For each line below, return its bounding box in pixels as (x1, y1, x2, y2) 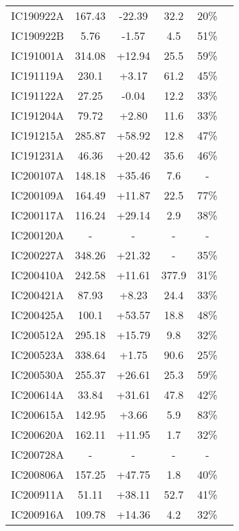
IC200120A (11, 227, 65, 243)
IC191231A (11, 147, 65, 163)
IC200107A (11, 167, 65, 183)
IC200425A (11, 307, 65, 323)
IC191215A (11, 127, 65, 143)
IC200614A (11, 387, 65, 402)
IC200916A (11, 506, 65, 522)
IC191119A (11, 67, 65, 83)
